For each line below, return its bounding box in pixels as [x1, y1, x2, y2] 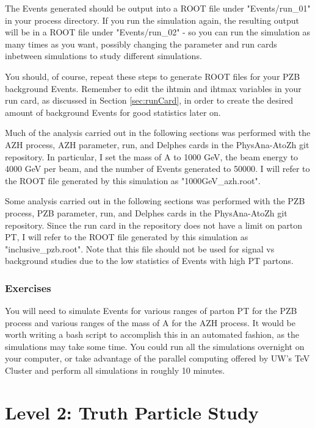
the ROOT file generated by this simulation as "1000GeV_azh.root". [5, 174, 261, 187]
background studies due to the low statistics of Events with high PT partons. [5, 254, 294, 267]
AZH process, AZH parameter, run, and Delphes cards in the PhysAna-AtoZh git [5, 138, 310, 151]
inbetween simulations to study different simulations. [5, 49, 202, 62]
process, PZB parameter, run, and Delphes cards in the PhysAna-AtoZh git [5, 206, 288, 219]
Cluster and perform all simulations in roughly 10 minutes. [5, 364, 225, 377]
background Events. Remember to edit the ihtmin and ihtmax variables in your [5, 82, 302, 95]
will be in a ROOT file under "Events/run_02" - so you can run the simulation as [5, 26, 311, 38]
